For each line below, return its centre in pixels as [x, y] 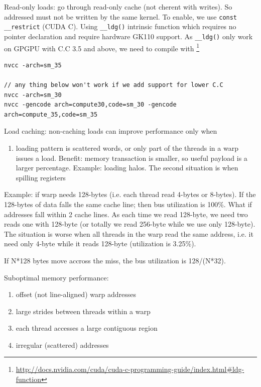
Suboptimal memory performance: [56, 277]
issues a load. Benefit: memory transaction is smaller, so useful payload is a [132, 158]
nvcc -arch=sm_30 [33, 95]
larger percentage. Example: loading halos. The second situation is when [127, 168]
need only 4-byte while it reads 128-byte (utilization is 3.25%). [100, 244]
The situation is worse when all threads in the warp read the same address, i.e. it [129, 233]
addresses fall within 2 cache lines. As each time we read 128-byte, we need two [126, 214]
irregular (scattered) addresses [62, 345]
